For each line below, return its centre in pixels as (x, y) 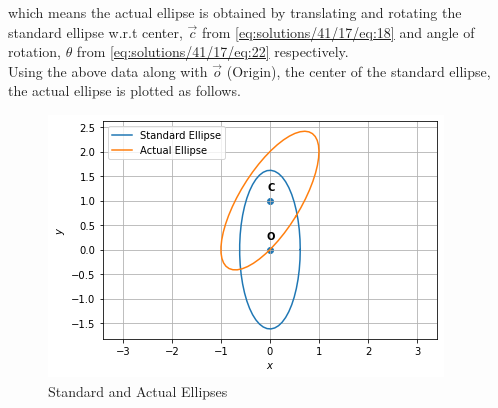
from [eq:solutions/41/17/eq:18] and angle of (338, 31)
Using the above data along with (108, 70)
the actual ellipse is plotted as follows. (124, 90)
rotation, (34, 51)
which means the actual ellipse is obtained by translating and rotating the (235, 12)
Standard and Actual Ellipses (138, 390)
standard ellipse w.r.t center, (95, 31)
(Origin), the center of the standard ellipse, (358, 70)
